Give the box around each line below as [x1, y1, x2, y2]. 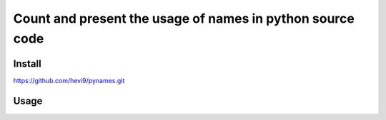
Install [13, 58, 42, 70]
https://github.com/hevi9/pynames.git [13, 76, 125, 84]
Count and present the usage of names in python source [13, 11, 355, 26]
